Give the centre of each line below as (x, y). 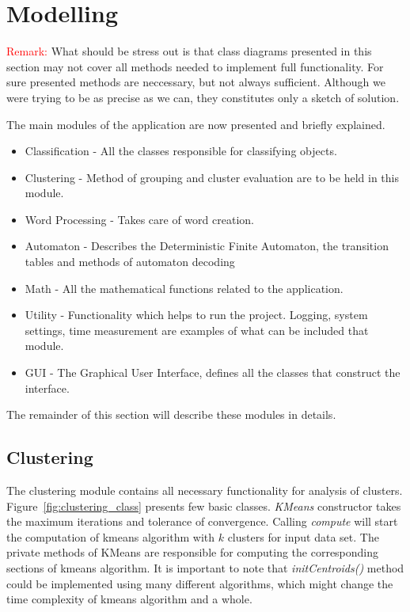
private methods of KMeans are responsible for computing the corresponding (193, 552)
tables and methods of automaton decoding (130, 262)
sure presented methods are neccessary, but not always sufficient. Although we (196, 82)
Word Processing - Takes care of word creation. (139, 219)
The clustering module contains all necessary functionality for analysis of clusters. (205, 490)
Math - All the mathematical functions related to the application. (184, 288)
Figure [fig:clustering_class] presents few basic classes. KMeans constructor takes (204, 506)
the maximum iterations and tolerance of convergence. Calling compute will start (202, 521)
